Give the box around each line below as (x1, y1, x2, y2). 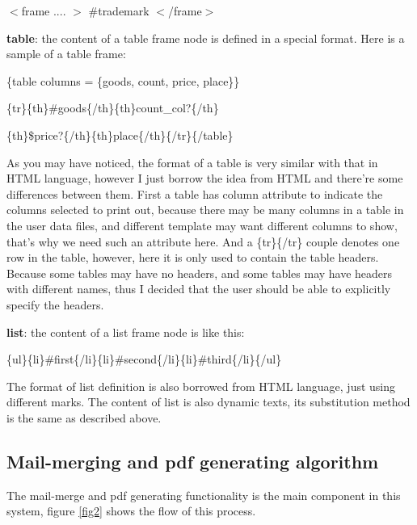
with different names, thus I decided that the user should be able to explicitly (6, 280, 391, 297)
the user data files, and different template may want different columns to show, (6, 216, 398, 233)
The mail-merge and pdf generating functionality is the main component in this (6, 486, 401, 503)
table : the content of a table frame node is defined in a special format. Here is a (6, 29, 405, 46)
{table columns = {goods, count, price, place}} (6, 72, 240, 89)
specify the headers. (6, 296, 104, 313)
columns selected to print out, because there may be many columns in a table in (6, 201, 404, 218)
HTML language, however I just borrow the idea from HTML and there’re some (6, 170, 403, 187)
